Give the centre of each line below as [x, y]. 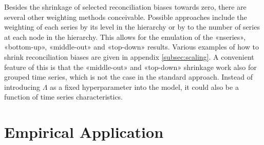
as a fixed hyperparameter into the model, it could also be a [144, 87]
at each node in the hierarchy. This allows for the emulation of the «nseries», [125, 37]
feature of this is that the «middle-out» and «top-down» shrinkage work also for [130, 67]
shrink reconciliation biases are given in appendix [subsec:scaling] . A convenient [129, 56]
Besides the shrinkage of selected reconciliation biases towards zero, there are [125, 7]
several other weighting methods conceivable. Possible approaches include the [126, 17]
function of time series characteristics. [64, 97]
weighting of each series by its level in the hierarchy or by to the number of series [132, 27]
